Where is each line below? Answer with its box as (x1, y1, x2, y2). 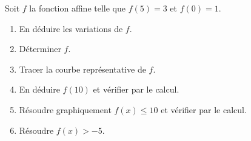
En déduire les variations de (19, 22, 123, 34)
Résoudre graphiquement (19, 103, 112, 116)
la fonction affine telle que (29, 2, 125, 14)
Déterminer (19, 42, 61, 55)
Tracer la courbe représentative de (19, 62, 146, 75)
